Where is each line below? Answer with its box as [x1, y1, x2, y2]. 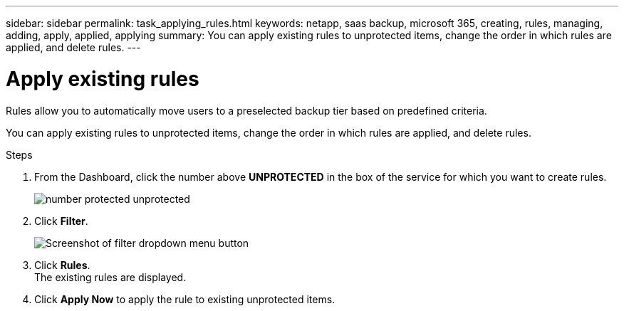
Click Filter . [34, 214, 88, 227]
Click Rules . [34, 258, 90, 271]
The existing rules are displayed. [34, 270, 187, 283]
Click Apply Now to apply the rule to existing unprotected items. [34, 292, 336, 305]
